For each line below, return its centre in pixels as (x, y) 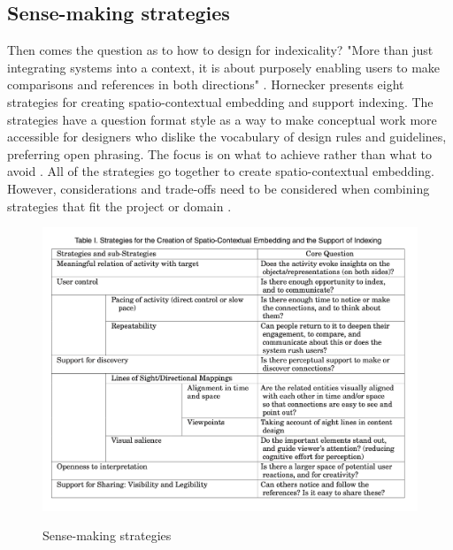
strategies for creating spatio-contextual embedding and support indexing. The (220, 101)
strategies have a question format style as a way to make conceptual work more (222, 119)
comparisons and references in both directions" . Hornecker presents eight (206, 84)
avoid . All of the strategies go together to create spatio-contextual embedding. (221, 171)
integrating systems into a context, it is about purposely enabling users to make (224, 67)
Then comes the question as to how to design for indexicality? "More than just (220, 50)
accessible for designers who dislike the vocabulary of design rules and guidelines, (227, 137)
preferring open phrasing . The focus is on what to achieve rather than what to (219, 153)
